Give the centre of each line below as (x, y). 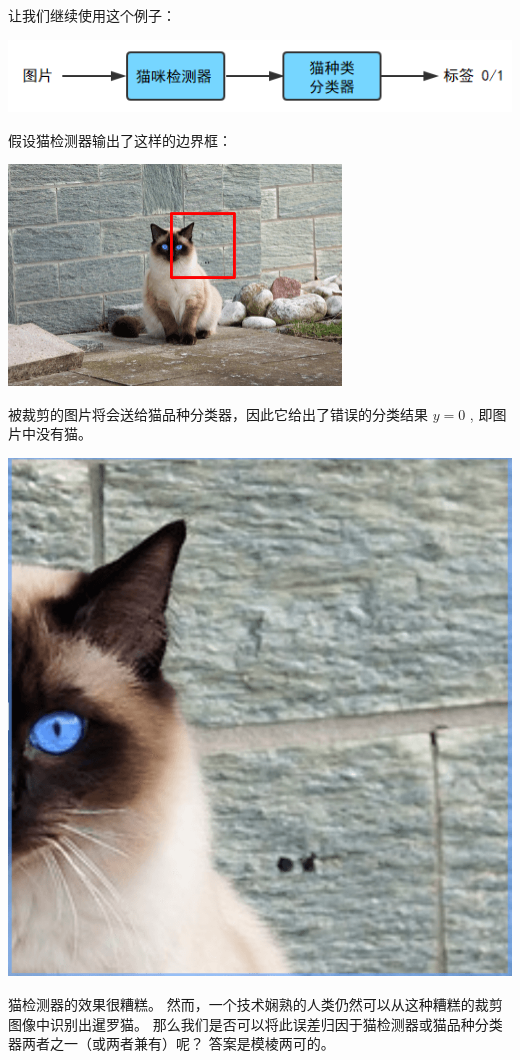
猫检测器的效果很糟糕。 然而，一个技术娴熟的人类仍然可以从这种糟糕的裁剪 (255, 1004)
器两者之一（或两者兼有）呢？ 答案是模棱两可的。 (171, 1043)
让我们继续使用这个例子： (92, 15)
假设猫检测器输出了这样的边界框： (120, 139)
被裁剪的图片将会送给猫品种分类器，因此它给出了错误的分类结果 (218, 413)
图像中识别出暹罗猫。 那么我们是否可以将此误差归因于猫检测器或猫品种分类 (255, 1023)
